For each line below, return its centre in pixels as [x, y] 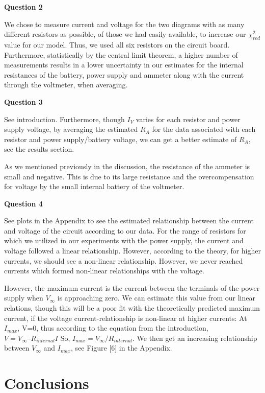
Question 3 [23, 101]
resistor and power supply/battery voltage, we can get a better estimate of [121, 139]
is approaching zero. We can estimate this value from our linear [156, 298]
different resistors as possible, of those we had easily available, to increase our [125, 34]
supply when [24, 298]
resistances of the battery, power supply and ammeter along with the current [124, 74]
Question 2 [23, 7]
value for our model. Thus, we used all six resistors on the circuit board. [117, 44]
